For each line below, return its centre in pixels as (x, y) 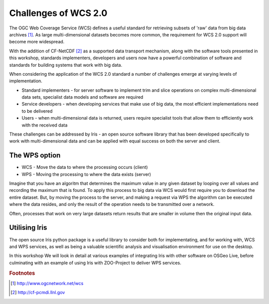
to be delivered (37, 111)
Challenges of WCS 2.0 (58, 13)
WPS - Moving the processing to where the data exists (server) (86, 174)
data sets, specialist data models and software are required (82, 97)
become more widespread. (37, 42)
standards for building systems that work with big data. (66, 65)
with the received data (45, 125)
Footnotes (22, 273)
